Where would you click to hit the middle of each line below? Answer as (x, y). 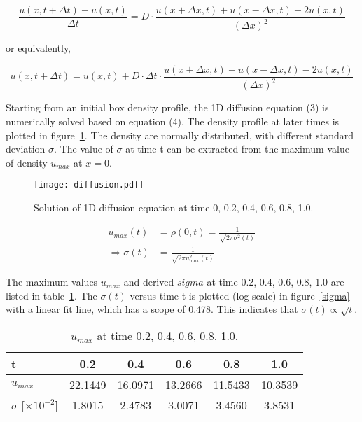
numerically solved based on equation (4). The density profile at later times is (173, 121)
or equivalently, (39, 48)
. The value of (84, 149)
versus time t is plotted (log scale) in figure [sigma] (240, 295)
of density (27, 162)
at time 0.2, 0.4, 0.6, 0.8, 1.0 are (276, 282)
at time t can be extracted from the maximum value (237, 149)
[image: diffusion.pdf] (89, 185)
